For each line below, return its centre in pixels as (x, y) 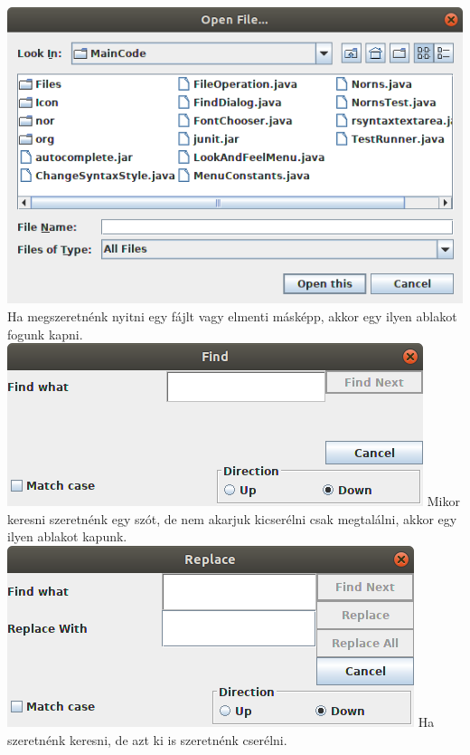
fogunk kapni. (45, 334)
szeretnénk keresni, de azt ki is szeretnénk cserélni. (147, 739)
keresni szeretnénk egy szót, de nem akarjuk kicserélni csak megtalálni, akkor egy (232, 518)
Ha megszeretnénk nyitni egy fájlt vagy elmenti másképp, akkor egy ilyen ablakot (232, 316)
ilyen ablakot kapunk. (67, 536)
